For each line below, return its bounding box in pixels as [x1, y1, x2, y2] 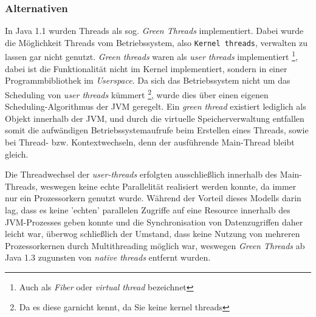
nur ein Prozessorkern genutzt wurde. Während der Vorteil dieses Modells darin [5, 192, 301, 204]
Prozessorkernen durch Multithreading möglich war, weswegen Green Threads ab [5, 239, 305, 252]
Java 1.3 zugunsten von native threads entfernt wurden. [5, 251, 211, 264]
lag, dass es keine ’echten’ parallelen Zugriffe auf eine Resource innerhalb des [5, 203, 290, 216]
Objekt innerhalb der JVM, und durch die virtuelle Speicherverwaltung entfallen [5, 112, 304, 124]
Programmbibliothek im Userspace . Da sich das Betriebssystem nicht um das [5, 74, 290, 87]
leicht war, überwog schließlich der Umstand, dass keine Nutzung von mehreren [5, 227, 300, 240]
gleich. [5, 147, 29, 160]
